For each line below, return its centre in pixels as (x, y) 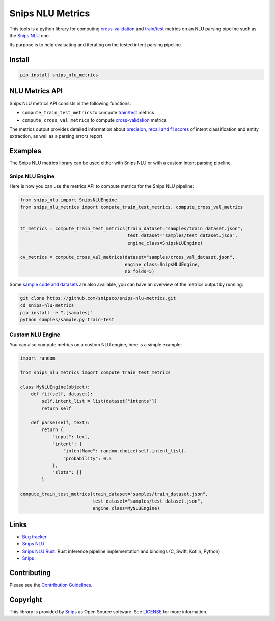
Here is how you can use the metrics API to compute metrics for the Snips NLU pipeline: (102, 186)
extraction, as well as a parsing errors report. (57, 136)
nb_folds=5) (140, 271)
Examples (25, 151)
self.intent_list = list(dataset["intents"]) (99, 401)
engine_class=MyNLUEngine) (126, 508)
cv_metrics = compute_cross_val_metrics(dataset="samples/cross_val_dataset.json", (128, 257)
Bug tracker (34, 537)
